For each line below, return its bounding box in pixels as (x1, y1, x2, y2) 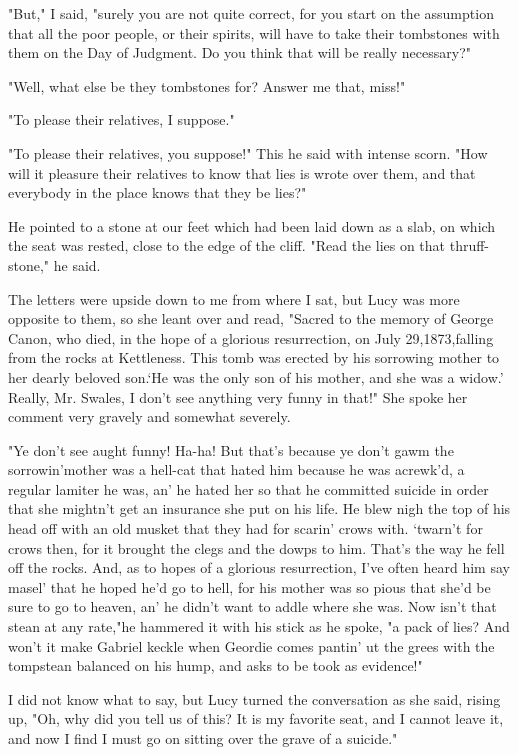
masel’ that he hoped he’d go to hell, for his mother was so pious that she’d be (8, 576, 491, 597)
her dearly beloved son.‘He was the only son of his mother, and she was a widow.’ (8, 366, 504, 387)
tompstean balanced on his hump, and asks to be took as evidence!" (8, 655, 423, 676)
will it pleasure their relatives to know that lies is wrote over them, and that (8, 162, 476, 183)
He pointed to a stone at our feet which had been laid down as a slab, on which (8, 215, 496, 236)
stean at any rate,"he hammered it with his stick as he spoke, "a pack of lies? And (8, 616, 510, 637)
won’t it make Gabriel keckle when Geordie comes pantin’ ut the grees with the (8, 635, 495, 656)
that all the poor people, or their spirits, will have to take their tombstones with (8, 22, 500, 43)
